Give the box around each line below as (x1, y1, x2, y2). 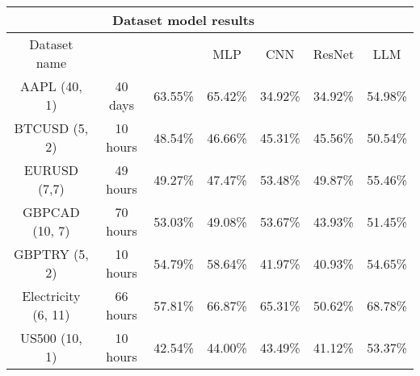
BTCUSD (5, (14, 119, 89, 137)
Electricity (22, 286, 81, 305)
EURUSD (23, 161, 79, 179)
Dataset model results (112, 10, 255, 29)
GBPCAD (23, 203, 80, 221)
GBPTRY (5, (13, 244, 89, 263)
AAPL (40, (19, 77, 82, 95)
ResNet (313, 44, 355, 63)
